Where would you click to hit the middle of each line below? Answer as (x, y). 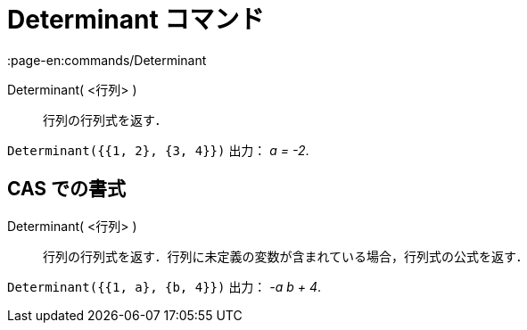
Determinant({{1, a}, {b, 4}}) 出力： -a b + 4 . (165, 286)
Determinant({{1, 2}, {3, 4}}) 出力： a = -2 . (158, 150)
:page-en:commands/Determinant (107, 60)
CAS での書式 (67, 189)
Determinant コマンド (136, 20)
